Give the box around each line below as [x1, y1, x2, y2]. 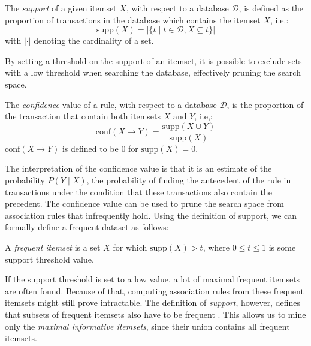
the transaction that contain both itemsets [5, 110, 161, 122]
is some [268, 240, 296, 253]
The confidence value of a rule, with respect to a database [5, 98, 217, 110]
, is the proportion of [227, 98, 304, 110]
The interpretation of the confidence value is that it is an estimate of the [5, 162, 272, 174]
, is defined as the [238, 2, 304, 14]
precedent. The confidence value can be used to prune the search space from [5, 197, 284, 210]
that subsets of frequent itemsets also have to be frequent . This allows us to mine [5, 308, 306, 320]
